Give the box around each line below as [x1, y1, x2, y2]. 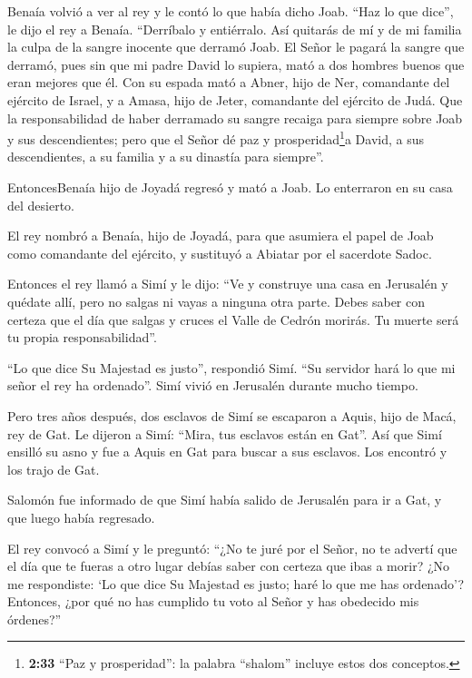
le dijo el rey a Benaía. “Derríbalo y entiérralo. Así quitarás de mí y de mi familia [7, 19, 462, 38]
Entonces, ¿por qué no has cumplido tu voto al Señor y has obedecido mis [7, 592, 419, 611]
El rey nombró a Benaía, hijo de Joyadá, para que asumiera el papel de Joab [7, 226, 434, 245]
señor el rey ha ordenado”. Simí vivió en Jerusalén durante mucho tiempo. [7, 376, 418, 395]
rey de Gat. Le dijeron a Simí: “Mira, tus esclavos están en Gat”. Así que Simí [7, 424, 442, 443]
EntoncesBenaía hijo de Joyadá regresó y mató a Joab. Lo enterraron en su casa [7, 178, 453, 196]
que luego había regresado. [7, 507, 155, 526]
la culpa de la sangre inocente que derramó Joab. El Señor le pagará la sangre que [7, 37, 465, 56]
